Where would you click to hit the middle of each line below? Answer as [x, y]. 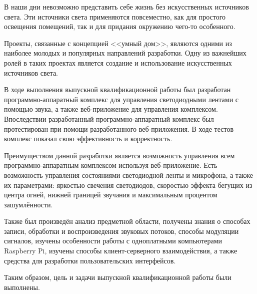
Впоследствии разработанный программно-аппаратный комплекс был [109, 118]
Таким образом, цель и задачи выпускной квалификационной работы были [118, 277]
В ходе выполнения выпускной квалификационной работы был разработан [117, 89]
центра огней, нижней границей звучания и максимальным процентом [111, 195]
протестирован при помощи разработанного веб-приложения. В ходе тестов [119, 128]
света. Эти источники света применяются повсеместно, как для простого [115, 16]
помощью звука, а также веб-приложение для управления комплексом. [111, 109]
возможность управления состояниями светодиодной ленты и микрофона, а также [128, 175]
